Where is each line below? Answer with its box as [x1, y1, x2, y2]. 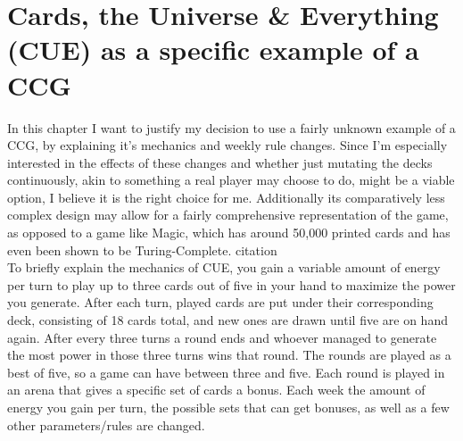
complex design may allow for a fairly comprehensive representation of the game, [7, 205, 449, 224]
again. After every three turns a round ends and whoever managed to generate [7, 328, 437, 346]
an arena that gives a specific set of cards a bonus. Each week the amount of [7, 380, 426, 399]
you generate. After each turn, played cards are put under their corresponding [7, 293, 434, 312]
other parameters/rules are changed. [7, 415, 205, 434]
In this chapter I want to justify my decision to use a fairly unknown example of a [7, 118, 456, 137]
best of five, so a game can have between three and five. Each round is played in [7, 362, 445, 381]
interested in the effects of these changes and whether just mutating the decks [7, 153, 433, 171]
